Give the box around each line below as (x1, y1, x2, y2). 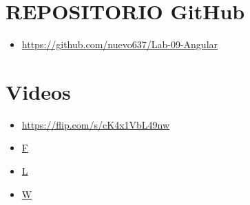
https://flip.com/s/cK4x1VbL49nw (21, 117, 170, 131)
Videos (6, 77, 71, 105)
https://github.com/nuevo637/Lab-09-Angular (21, 37, 218, 52)
